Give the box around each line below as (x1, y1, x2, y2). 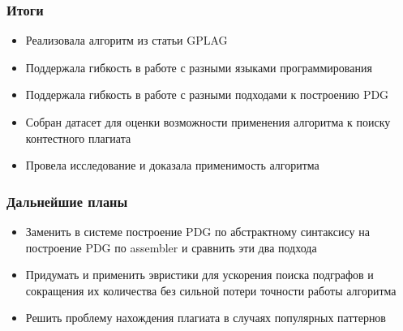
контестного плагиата (25, 129, 131, 146)
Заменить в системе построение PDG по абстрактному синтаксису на (25, 223, 370, 239)
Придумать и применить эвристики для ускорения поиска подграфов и (25, 266, 374, 283)
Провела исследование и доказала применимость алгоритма (25, 157, 319, 174)
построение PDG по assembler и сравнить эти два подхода (25, 239, 317, 256)
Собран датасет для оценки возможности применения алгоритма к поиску (25, 114, 391, 130)
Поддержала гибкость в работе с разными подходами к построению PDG (25, 86, 389, 103)
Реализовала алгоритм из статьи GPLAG (25, 32, 228, 49)
